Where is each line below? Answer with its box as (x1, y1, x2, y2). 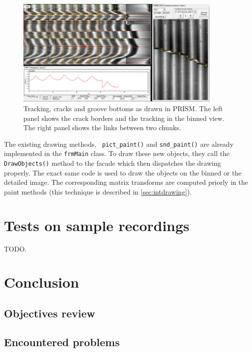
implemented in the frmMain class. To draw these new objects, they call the (4, 148, 230, 158)
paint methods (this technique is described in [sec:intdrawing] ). (4, 186, 192, 196)
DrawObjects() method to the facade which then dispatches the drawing (4, 158, 221, 168)
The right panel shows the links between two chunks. (23, 122, 181, 133)
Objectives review (4, 305, 96, 320)
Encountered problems (4, 334, 120, 349)
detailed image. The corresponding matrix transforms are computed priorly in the (4, 177, 248, 187)
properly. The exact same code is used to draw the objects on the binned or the (4, 167, 242, 177)
